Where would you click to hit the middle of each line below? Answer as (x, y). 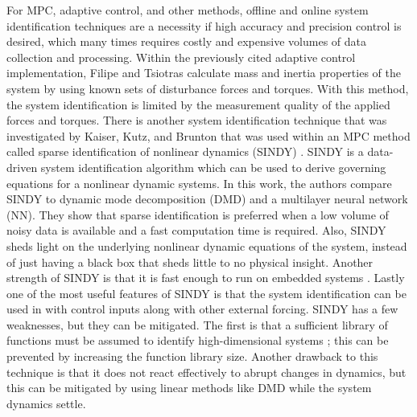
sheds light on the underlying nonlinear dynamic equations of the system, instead (207, 245)
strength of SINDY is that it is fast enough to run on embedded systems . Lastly (206, 278)
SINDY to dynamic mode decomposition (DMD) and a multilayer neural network (207, 199)
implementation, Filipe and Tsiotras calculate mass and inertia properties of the (204, 73)
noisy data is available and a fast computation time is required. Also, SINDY (196, 230)
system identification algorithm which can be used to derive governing (213, 167)
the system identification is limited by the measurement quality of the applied (198, 104)
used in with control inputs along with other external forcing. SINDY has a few (202, 309)
